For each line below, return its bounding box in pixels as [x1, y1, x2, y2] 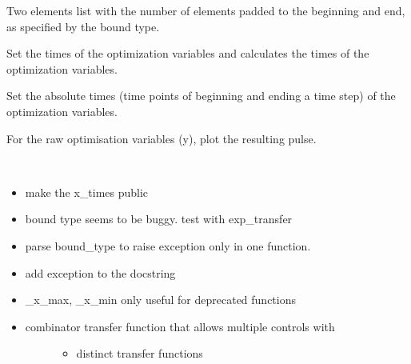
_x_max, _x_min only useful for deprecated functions [25, 291, 297, 308]
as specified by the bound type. [6, 18, 160, 34]
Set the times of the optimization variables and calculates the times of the [6, 45, 369, 62]
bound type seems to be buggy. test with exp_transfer [25, 210, 293, 227]
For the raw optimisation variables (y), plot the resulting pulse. [6, 130, 317, 146]
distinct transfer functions [76, 345, 203, 362]
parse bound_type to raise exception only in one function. [25, 237, 311, 254]
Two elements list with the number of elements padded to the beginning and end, [6, 2, 405, 18]
